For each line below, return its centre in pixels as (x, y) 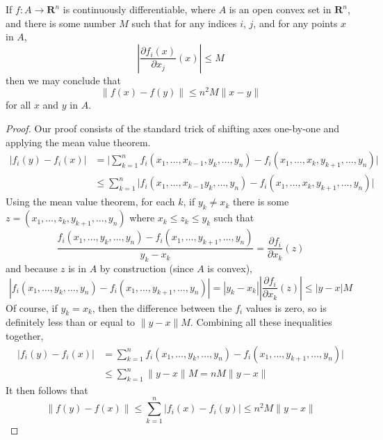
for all (18, 105)
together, (25, 335)
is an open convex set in (280, 9)
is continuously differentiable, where (139, 9)
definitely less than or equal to (71, 322)
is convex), (230, 268)
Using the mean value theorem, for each (90, 202)
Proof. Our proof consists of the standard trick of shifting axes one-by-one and (173, 128)
